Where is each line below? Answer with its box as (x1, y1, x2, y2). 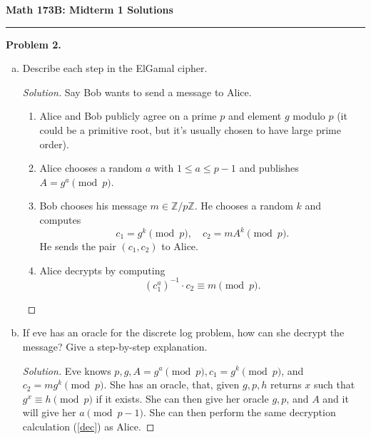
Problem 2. (6, 36, 61, 51)
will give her (22, 405, 76, 420)
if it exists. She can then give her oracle (96, 391, 269, 406)
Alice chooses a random (39, 160, 143, 175)
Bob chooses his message (39, 198, 147, 213)
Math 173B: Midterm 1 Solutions (6, 2, 173, 16)
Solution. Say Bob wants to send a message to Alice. (22, 84, 252, 99)
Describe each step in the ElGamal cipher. (22, 61, 208, 76)
